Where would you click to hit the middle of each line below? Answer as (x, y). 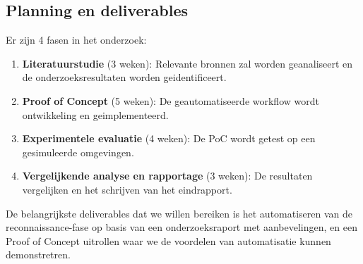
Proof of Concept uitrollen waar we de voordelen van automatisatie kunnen (168, 240)
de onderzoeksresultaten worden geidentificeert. (124, 77)
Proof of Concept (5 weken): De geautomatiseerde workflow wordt (171, 100)
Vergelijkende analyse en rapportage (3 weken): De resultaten (167, 176)
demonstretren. (38, 254)
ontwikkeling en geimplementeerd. (95, 114)
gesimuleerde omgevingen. (78, 152)
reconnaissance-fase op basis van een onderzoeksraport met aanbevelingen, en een (181, 227)
